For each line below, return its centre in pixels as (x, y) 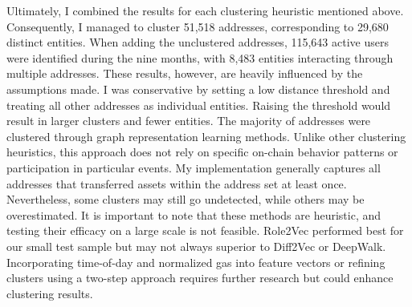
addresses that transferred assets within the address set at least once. (177, 183)
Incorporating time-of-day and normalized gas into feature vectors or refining (196, 262)
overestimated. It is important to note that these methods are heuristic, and (194, 214)
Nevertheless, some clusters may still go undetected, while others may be (186, 199)
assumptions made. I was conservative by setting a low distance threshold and (198, 89)
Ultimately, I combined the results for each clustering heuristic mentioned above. (205, 10)
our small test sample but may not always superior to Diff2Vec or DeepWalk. (196, 246)
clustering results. (50, 293)
